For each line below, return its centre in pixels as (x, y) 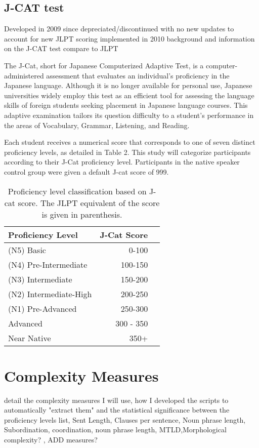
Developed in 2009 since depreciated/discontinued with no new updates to (119, 29)
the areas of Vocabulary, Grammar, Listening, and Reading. (97, 125)
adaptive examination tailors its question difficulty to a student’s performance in (129, 115)
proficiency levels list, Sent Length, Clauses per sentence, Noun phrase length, (125, 419)
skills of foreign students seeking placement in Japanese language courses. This (126, 105)
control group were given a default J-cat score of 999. (87, 171)
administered (24, 75)
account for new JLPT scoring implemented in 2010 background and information (129, 38)
